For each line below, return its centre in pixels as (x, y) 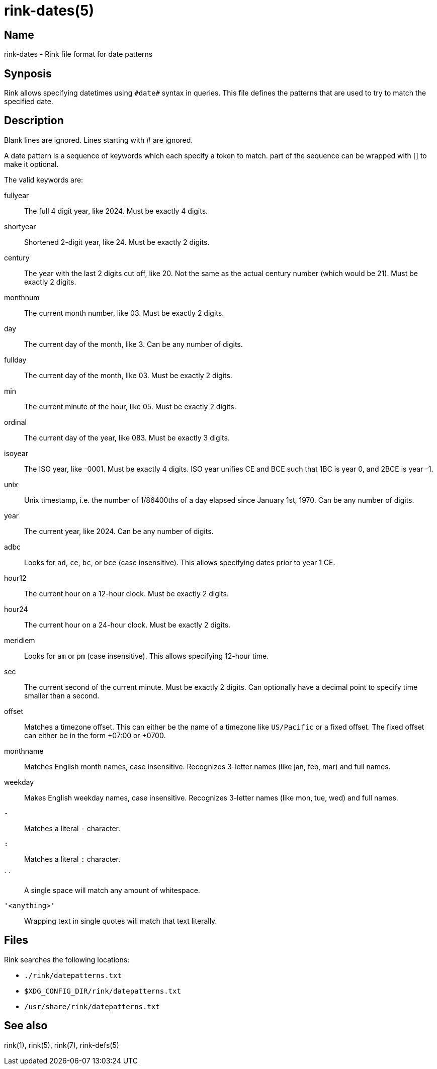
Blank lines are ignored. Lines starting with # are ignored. (99, 140)
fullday (15, 360)
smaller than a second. (62, 695)
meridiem (20, 640)
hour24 (16, 609)
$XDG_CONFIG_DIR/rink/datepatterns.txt (103, 991)
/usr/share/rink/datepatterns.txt (92, 1006)
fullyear (17, 195)
